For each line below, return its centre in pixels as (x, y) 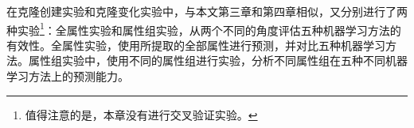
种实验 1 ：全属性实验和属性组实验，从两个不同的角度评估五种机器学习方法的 (204, 28)
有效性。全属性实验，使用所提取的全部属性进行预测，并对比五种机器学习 (196, 45)
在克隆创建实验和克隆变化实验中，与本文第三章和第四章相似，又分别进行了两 (207, 11)
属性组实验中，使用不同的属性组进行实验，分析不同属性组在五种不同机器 (218, 60)
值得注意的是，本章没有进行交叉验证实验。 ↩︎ (141, 114)
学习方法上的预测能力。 (68, 76)
